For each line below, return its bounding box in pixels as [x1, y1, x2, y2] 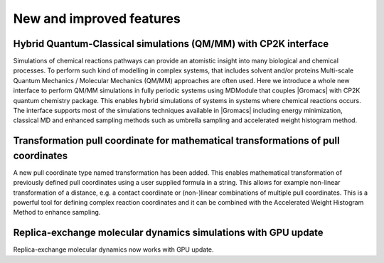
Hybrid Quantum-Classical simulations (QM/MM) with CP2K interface [13, 38, 329, 50]
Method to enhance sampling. [13, 208, 101, 217]
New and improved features [13, 11, 181, 26]
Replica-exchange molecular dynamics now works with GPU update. [13, 245, 214, 254]
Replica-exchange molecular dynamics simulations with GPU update [13, 227, 324, 239]
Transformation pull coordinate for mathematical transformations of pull [13, 135, 341, 147]
